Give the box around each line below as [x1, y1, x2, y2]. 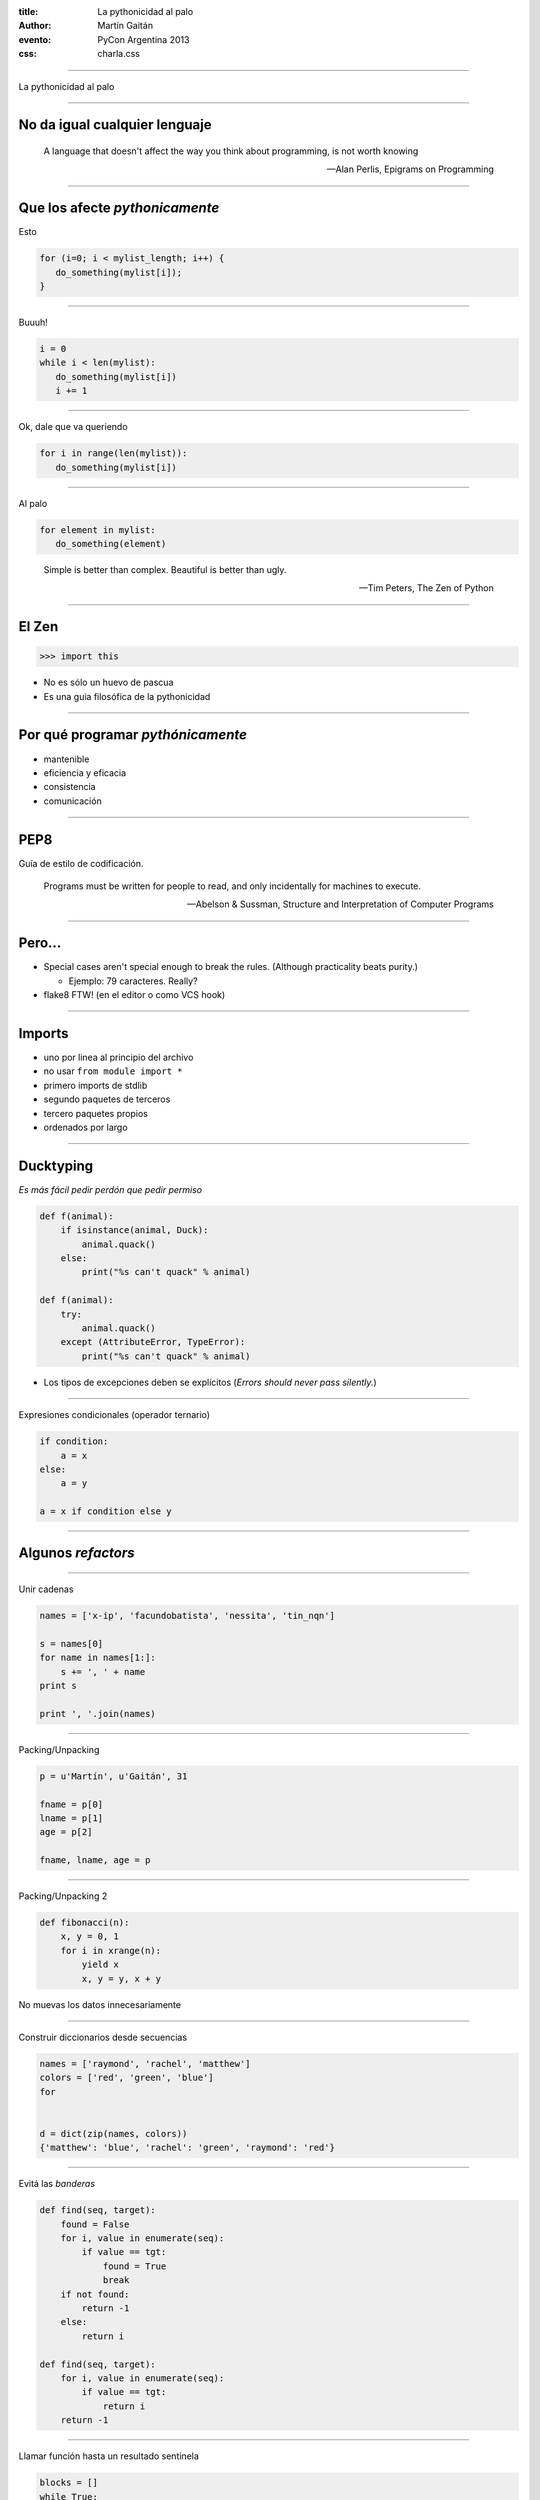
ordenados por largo [43, 1121, 129, 1133]
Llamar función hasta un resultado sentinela [18, 2450, 200, 2462]
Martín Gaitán [97, 20, 154, 32]
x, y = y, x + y [81, 1973, 162, 1984]
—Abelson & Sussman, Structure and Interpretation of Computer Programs [186, 898, 494, 910]
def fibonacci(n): [39, 1917, 130, 1929]
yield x [81, 1959, 120, 1970]
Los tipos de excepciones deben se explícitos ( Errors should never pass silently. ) [43, 1376, 377, 1388]
